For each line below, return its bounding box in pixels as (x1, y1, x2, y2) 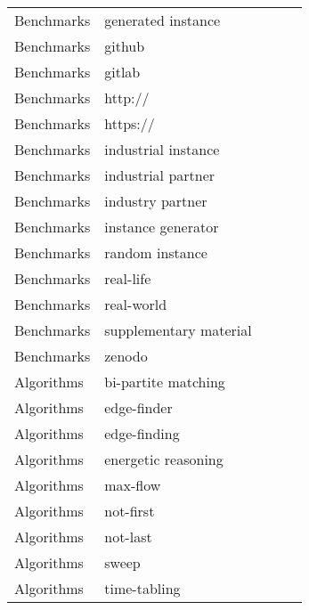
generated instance (104, 10, 221, 30)
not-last (104, 526, 152, 547)
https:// (104, 113, 155, 134)
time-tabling (104, 578, 181, 598)
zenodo (104, 346, 148, 366)
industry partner (104, 191, 207, 211)
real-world (104, 294, 167, 314)
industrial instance (104, 139, 220, 159)
